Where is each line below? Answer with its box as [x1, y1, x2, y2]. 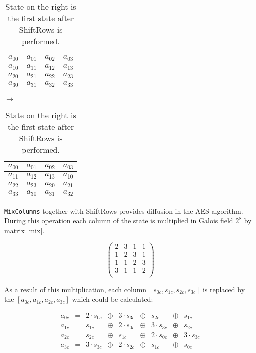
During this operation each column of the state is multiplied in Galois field [4, 215, 233, 226]
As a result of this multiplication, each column [4, 284, 147, 294]
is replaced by [202, 284, 245, 294]
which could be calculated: [72, 294, 153, 304]
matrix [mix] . [4, 225, 45, 235]
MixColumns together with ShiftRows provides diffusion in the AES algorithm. [4, 205, 243, 216]
